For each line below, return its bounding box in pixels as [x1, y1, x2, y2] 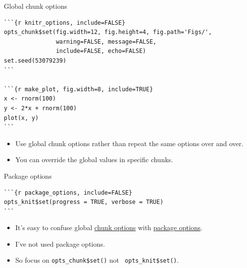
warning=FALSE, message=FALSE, [56, 38, 156, 45]
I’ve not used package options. [15, 238, 105, 249]
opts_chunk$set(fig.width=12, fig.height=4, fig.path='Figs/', [4, 29, 212, 36]
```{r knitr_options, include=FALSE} [4, 19, 125, 26]
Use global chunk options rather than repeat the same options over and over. [15, 138, 244, 148]
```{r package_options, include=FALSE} [4, 189, 132, 196]
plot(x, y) [4, 114, 39, 121]
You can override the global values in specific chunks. [15, 154, 173, 165]
